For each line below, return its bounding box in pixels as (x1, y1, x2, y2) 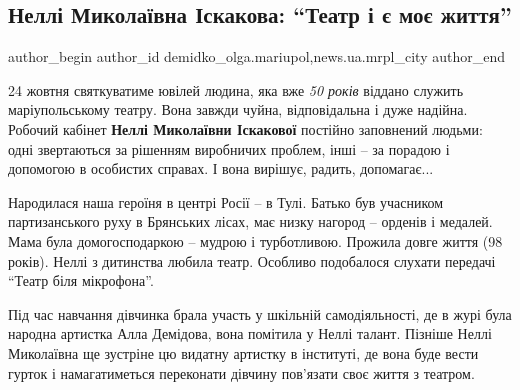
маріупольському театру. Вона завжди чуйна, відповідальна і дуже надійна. (8, 99, 468, 120)
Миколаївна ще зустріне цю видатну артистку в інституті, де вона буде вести (8, 342, 479, 363)
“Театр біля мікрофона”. (8, 270, 154, 291)
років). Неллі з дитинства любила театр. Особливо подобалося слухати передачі (8, 250, 496, 271)
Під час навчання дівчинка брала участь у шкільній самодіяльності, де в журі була (8, 303, 512, 324)
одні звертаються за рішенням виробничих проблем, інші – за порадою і (8, 138, 450, 159)
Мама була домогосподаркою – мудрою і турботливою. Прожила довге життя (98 (8, 230, 503, 251)
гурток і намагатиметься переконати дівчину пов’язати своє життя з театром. (8, 362, 475, 383)
